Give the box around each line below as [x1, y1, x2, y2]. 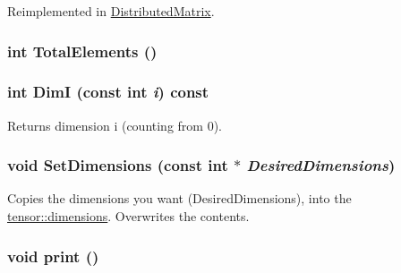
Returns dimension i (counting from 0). [7, 115, 223, 134]
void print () [7, 244, 99, 267]
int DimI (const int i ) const [7, 81, 209, 103]
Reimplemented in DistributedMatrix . [7, 2, 215, 20]
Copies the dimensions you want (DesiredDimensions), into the [7, 189, 352, 208]
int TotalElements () [7, 39, 158, 62]
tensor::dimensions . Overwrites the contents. [7, 207, 250, 226]
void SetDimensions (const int [7, 154, 228, 176]
